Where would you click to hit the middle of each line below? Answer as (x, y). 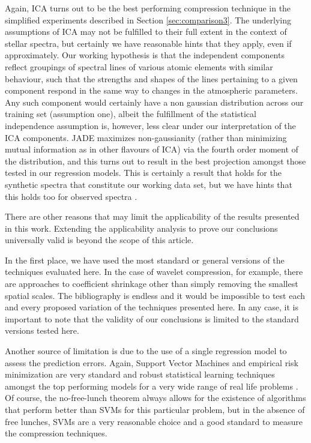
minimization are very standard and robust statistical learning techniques (140, 374)
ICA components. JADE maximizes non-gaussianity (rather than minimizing (146, 137)
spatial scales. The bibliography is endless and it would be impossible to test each (155, 295)
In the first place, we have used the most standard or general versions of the (145, 260)
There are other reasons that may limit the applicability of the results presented (152, 216)
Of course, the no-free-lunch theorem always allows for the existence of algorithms (155, 398)
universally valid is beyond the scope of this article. (99, 240)
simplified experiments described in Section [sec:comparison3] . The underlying (148, 20)
